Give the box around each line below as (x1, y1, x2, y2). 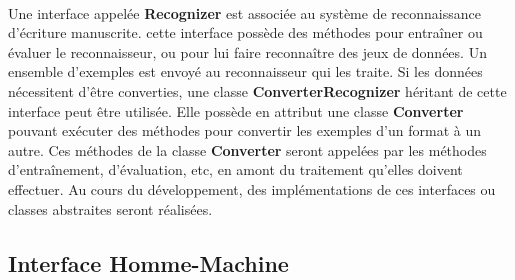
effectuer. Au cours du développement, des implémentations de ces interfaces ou (8, 178, 496, 199)
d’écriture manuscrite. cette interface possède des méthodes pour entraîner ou (8, 22, 483, 43)
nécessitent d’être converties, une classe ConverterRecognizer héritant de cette (8, 80, 507, 101)
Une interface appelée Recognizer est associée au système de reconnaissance (8, 2, 481, 23)
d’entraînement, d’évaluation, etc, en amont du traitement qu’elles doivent (8, 159, 463, 180)
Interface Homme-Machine (8, 247, 289, 278)
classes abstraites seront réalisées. (8, 198, 213, 219)
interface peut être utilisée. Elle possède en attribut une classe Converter (8, 100, 464, 121)
